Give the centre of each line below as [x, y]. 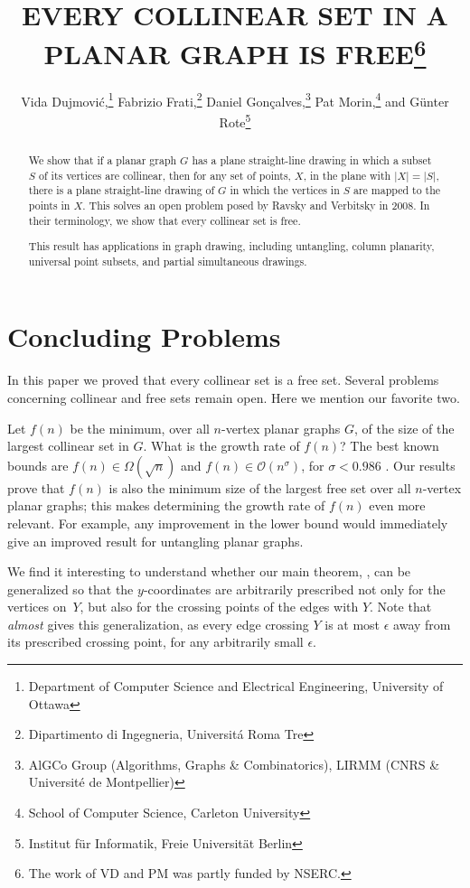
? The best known [390, 446]
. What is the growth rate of [221, 446]
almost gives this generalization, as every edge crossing [158, 624]
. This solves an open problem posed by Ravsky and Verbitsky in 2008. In [256, 205]
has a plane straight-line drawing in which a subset [312, 159]
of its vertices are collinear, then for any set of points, [165, 175]
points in [49, 205]
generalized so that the [70, 589]
